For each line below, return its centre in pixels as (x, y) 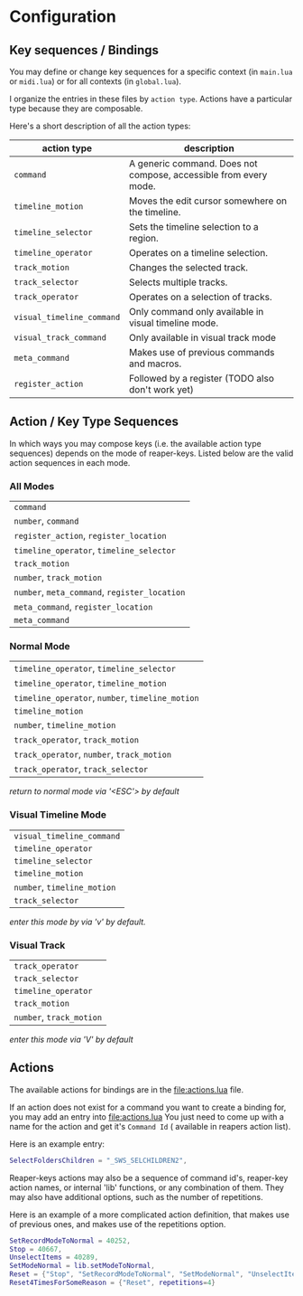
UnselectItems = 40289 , (54, 1258)
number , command (46, 521)
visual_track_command (60, 338)
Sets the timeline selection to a (194, 227)
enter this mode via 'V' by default (71, 1039)
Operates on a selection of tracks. (201, 297)
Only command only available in (197, 312)
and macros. (156, 364)
